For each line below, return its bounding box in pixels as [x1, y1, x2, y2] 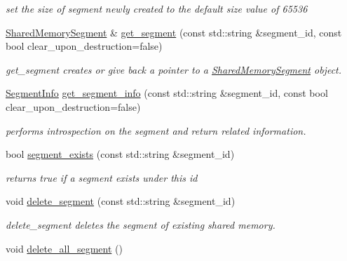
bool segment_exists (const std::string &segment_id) [6, 147, 235, 161]
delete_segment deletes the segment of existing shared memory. [6, 217, 275, 232]
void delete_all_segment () [6, 241, 123, 255]
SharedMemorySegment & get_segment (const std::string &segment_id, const [6, 25, 342, 39]
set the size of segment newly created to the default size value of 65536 [6, 1, 308, 15]
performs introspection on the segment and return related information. [6, 123, 306, 138]
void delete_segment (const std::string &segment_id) [6, 194, 236, 208]
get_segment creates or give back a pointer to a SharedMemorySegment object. [6, 62, 342, 76]
